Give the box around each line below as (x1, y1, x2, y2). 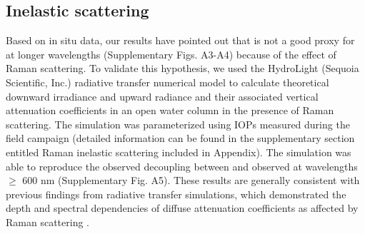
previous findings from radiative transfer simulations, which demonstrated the (6, 186, 346, 201)
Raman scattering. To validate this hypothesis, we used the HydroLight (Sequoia (6, 61, 359, 76)
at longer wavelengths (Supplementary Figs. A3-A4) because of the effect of (6, 46, 336, 61)
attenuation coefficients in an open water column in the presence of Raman (6, 103, 334, 118)
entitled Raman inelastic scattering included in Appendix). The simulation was (6, 144, 351, 159)
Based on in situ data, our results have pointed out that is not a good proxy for (6, 33, 355, 48)
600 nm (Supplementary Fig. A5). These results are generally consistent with (22, 173, 360, 188)
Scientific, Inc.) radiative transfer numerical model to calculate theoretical (6, 74, 329, 89)
